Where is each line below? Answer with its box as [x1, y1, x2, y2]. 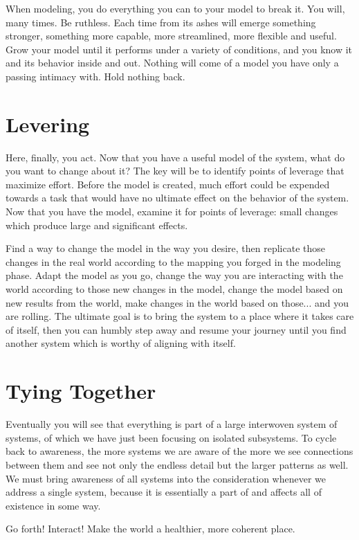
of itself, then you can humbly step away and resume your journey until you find [6, 322, 347, 336]
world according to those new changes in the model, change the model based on [6, 282, 343, 296]
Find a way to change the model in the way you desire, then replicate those [6, 241, 325, 255]
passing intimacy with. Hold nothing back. [6, 69, 185, 83]
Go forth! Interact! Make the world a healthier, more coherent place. [6, 521, 295, 536]
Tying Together [6, 377, 156, 405]
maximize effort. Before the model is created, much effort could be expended [6, 177, 330, 191]
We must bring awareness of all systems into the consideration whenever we [6, 471, 326, 485]
